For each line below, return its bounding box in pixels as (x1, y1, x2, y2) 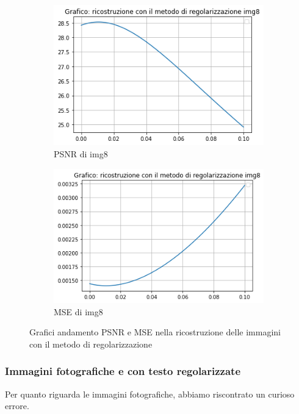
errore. (5, 399, 29, 412)
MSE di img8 (54, 305, 103, 318)
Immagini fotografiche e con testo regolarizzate (5, 363, 241, 379)
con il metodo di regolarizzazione (29, 337, 153, 350)
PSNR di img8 (54, 148, 108, 160)
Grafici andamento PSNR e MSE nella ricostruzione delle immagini (29, 326, 281, 338)
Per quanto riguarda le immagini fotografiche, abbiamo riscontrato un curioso (5, 387, 295, 400)
